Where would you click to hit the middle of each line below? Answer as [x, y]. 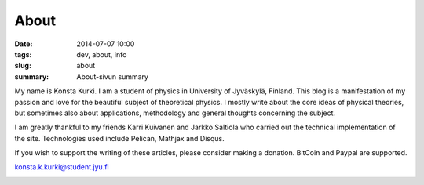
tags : [23, 54]
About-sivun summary [113, 76]
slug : [23, 66]
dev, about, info [102, 54]
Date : [24, 44]
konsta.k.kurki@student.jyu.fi [62, 167]
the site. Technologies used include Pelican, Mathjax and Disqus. [119, 138]
